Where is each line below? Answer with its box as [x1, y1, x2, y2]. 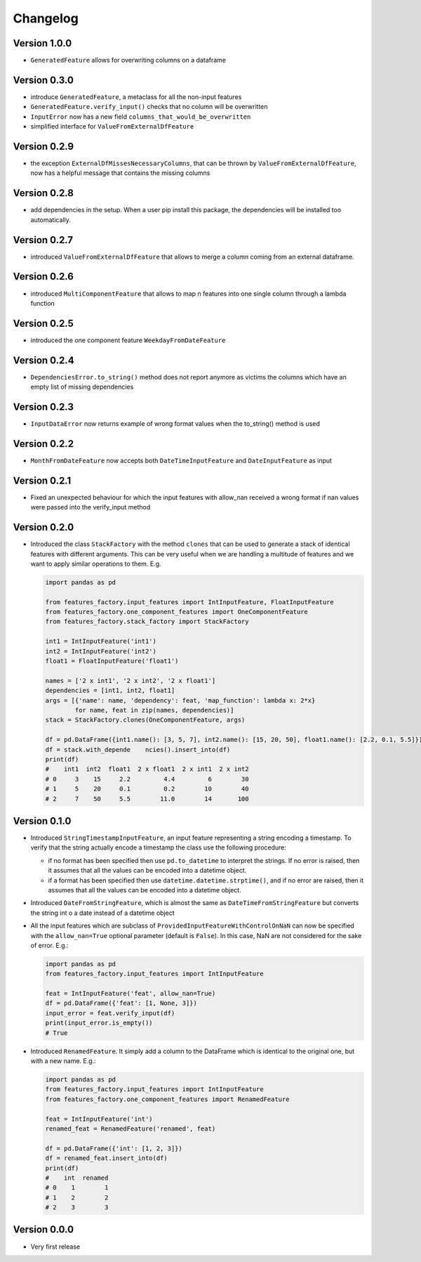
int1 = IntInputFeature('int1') [45, 637, 157, 646]
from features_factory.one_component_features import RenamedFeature [45, 1095, 290, 1103]
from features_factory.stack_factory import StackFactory [45, 618, 249, 625]
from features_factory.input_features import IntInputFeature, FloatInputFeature [45, 598, 335, 606]
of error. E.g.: [30, 941, 69, 949]
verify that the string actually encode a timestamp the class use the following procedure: [30, 843, 287, 852]
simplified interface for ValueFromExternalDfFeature [30, 122, 194, 131]
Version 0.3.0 [13, 74, 74, 86]
